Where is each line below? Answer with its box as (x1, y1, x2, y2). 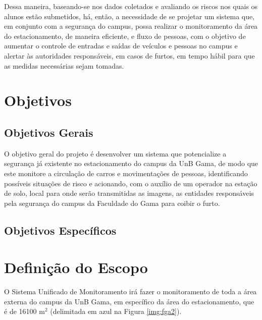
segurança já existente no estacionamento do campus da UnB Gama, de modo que (4, 158, 258, 169)
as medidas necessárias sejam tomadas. (4, 60, 124, 71)
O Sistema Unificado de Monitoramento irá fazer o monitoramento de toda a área (4, 286, 257, 297)
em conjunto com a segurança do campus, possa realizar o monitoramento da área (4, 21, 258, 31)
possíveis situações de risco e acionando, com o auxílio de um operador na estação (4, 178, 257, 188)
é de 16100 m (4, 306, 45, 316)
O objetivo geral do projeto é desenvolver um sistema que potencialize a (4, 148, 227, 158)
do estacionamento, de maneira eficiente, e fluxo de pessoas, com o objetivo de (4, 30, 246, 41)
